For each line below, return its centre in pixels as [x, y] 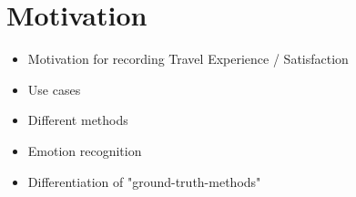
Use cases [54, 89]
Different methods [78, 120]
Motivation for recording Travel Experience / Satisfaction [188, 59]
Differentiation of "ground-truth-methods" [144, 181]
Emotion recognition [85, 150]
